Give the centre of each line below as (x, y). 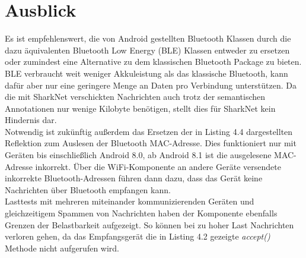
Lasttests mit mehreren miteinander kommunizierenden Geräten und (130, 201)
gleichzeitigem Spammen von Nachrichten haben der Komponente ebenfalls (141, 213)
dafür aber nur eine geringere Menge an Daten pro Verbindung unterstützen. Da (151, 85)
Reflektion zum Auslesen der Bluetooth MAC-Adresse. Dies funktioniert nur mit (151, 143)
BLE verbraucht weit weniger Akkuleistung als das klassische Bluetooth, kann (146, 73)
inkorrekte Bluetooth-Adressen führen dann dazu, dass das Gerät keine (134, 178)
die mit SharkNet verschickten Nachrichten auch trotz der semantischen (135, 97)
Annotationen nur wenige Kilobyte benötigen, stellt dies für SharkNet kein (140, 108)
